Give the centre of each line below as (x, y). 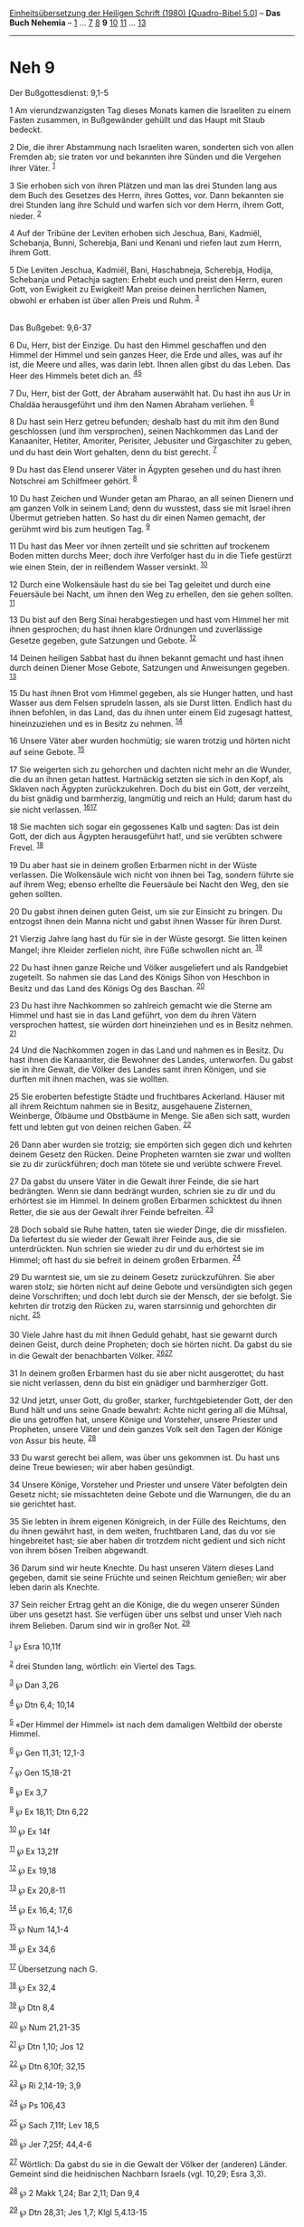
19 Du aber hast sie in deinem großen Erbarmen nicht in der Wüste (133, 865)
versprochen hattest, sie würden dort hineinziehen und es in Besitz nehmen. (152, 1025)
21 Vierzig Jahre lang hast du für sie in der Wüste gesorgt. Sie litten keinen (148, 939)
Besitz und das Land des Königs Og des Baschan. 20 (107, 988)
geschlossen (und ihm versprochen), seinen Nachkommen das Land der (144, 431)
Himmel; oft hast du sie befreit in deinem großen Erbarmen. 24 (125, 1259)
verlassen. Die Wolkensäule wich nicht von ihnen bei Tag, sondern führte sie (152, 875)
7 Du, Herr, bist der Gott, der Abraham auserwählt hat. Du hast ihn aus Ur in (150, 393)
